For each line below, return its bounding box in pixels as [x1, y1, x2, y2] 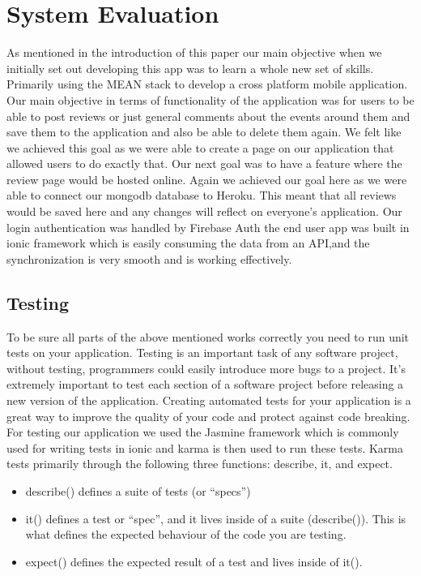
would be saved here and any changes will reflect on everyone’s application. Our [6, 203, 402, 220]
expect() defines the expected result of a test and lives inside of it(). [25, 552, 363, 570]
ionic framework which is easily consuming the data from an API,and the [6, 234, 370, 251]
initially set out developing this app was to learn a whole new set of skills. [6, 59, 374, 76]
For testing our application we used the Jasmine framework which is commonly [6, 423, 399, 441]
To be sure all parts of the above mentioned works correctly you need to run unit [6, 328, 410, 345]
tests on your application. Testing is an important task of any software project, [6, 344, 398, 361]
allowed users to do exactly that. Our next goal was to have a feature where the [6, 155, 402, 172]
